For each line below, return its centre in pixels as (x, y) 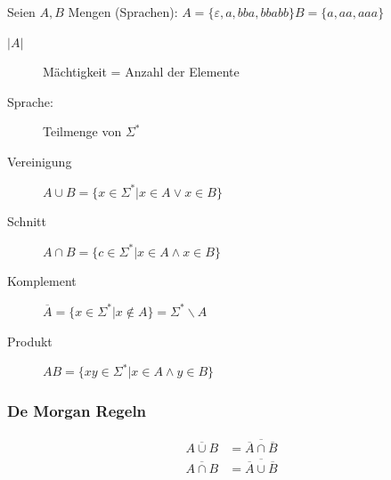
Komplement (42, 281)
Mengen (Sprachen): (123, 12)
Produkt (30, 341)
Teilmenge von (82, 131)
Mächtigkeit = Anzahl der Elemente (141, 72)
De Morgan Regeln (77, 410)
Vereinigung (40, 161)
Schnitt (27, 221)
